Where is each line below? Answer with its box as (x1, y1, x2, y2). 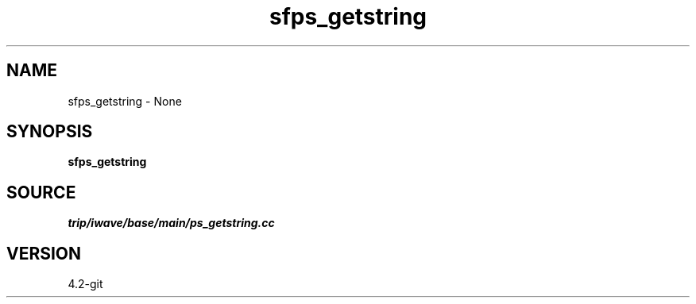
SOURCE (6, 182, 76, 202)
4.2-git (68, 277, 103, 291)
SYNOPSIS (6, 121, 93, 142)
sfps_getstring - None (68, 94, 182, 108)
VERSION (6, 243, 82, 264)
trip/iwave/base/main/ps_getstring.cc (68, 216, 275, 230)
